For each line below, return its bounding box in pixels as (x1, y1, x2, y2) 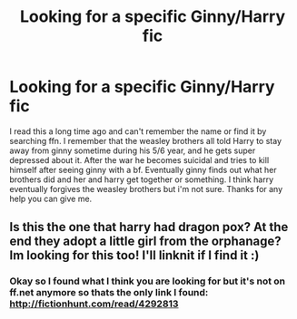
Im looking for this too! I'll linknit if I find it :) (9, 247, 260, 264)
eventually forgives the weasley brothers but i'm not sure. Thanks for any (9, 183, 283, 194)
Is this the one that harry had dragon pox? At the (9, 219, 289, 235)
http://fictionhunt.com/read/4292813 (9, 297, 179, 310)
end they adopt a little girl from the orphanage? (9, 234, 282, 249)
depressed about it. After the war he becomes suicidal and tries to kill (9, 154, 270, 165)
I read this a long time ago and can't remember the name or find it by (9, 125, 267, 137)
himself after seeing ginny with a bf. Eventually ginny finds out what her (9, 164, 277, 175)
